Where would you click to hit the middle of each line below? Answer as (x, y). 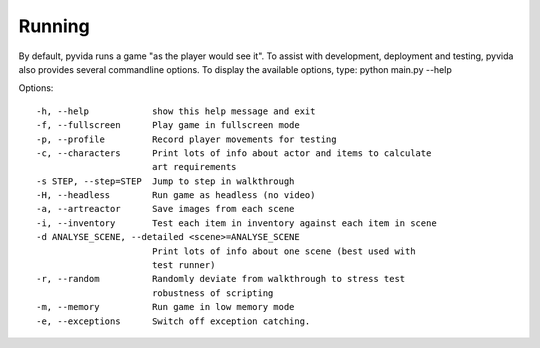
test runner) (183, 265)
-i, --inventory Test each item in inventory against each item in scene (236, 223)
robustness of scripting (212, 293)
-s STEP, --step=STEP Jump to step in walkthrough (165, 181)
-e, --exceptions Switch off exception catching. (173, 321)
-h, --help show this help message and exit (176, 111)
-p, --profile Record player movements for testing (186, 139)
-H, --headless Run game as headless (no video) (176, 195)
